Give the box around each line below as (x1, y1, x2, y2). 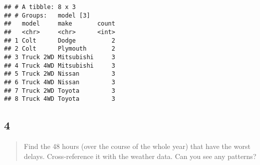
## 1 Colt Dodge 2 (4, 37, 115, 44)
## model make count (4, 20, 115, 28)
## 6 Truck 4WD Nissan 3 (4, 78, 115, 86)
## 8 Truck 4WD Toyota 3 (4, 95, 115, 103)
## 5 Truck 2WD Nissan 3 (4, 70, 115, 78)
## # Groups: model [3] (4, 12, 90, 19)
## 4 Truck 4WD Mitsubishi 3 (4, 62, 115, 69)
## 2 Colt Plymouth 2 (4, 45, 115, 53)
